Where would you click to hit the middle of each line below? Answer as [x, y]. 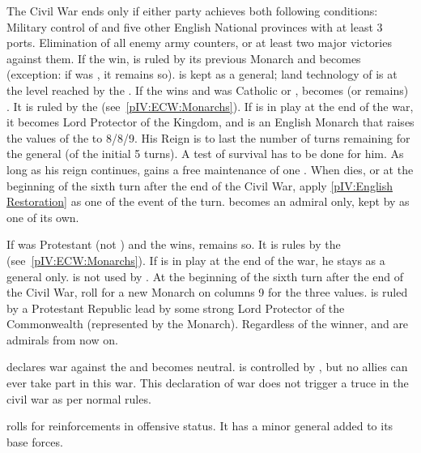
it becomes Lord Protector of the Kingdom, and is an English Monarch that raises [210, 122]
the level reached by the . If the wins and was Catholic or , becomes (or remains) [208, 90]
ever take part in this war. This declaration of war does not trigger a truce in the [208, 383]
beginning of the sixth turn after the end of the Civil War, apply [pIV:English [200, 185]
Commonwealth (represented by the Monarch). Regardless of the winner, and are [208, 324]
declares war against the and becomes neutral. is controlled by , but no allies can [207, 367]
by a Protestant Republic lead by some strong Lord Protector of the [176, 308]
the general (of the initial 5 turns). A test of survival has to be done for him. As [205, 154]
